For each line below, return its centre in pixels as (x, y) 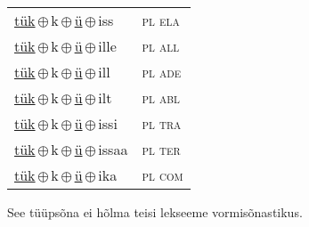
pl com (163, 175)
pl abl (161, 97)
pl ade (162, 72)
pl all (161, 46)
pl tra (162, 123)
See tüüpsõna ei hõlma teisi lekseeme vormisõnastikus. (155, 212)
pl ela (161, 20)
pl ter (161, 149)
